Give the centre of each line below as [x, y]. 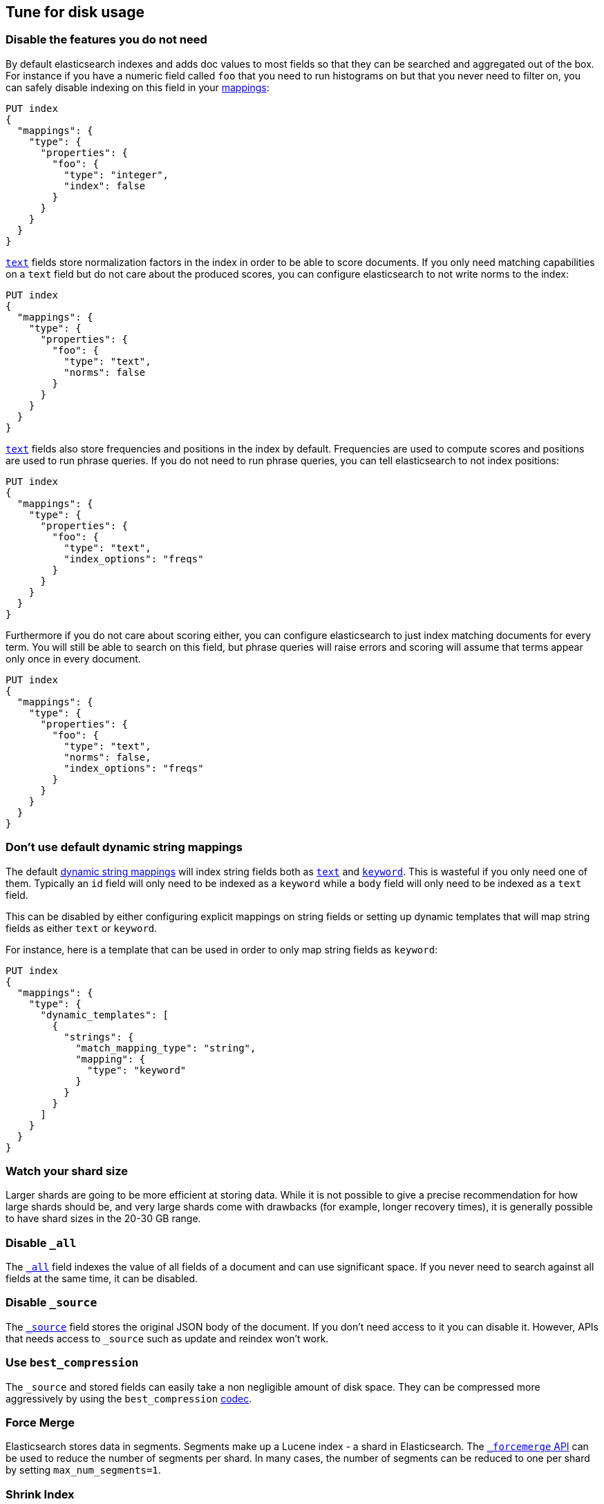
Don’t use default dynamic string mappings [124, 847]
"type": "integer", [116, 174]
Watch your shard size [67, 1171]
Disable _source [51, 1303]
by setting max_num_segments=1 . [83, 1470]
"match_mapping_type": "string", [166, 1048]
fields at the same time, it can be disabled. [102, 1279]
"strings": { [99, 1037]
